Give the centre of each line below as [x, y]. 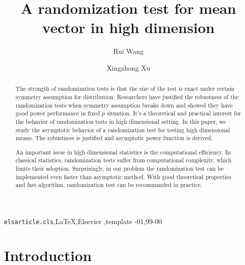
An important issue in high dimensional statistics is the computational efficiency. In [123, 152]
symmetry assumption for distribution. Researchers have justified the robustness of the [127, 96]
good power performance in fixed [58, 113]
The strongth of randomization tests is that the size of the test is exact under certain [125, 89]
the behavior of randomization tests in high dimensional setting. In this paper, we [121, 121]
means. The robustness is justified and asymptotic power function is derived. [114, 138]
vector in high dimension [128, 27]
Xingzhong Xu [128, 67]
